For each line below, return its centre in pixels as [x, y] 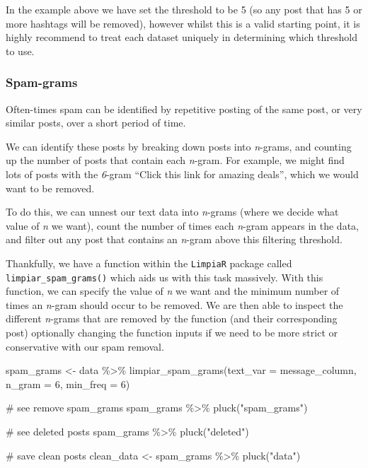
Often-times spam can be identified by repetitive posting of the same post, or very [184, 109]
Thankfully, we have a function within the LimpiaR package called [149, 263]
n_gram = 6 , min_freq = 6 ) [68, 384]
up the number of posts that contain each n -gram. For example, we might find [175, 160]
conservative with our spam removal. [85, 346]
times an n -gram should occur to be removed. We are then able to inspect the [174, 304]
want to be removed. [50, 188]
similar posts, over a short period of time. [96, 123]
